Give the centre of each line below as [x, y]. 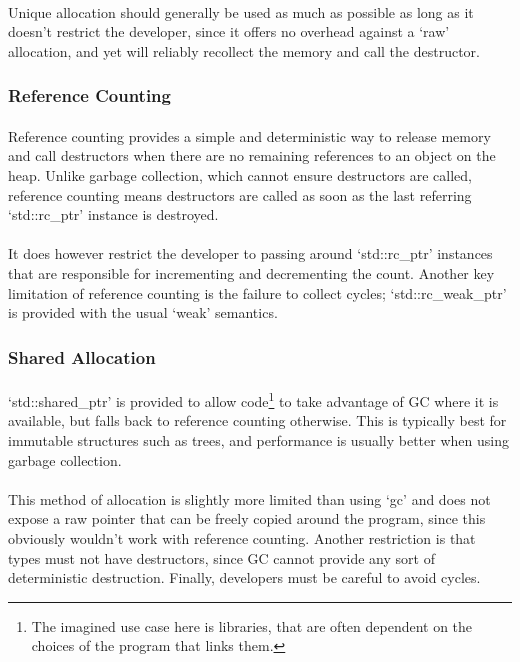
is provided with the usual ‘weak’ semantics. [143, 312]
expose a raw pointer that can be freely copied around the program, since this [247, 518]
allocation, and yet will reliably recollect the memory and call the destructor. [244, 50]
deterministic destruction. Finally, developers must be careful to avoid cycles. [244, 577]
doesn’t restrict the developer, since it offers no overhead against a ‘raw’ [229, 31]
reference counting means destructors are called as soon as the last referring [240, 194]
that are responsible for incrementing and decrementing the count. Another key [251, 272]
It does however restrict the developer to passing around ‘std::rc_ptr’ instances [250, 253]
